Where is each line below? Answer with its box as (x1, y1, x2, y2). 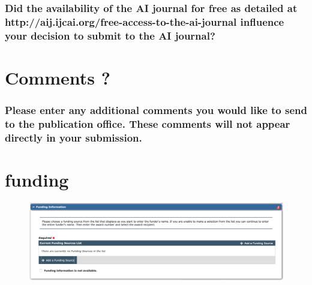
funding (5, 167, 69, 191)
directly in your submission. (5, 130, 142, 145)
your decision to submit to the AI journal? (5, 28, 215, 43)
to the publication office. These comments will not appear (5, 116, 290, 131)
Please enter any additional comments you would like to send (5, 102, 307, 117)
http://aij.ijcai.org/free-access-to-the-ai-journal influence (5, 14, 284, 29)
